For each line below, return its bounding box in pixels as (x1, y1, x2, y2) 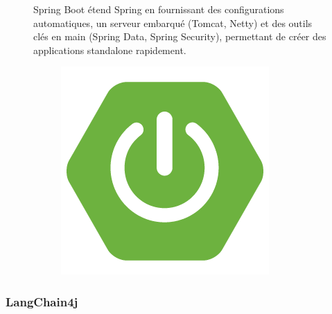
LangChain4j (6, 293, 78, 310)
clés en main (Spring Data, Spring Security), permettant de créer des (33, 29, 326, 44)
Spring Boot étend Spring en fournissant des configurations (33, 2, 284, 16)
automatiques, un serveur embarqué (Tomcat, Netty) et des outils (33, 15, 313, 30)
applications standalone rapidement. (33, 42, 186, 57)
